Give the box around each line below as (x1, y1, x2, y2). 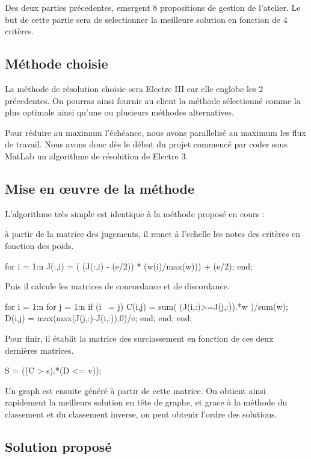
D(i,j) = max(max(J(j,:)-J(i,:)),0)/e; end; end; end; (5, 312, 192, 324)
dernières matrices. (5, 343, 74, 356)
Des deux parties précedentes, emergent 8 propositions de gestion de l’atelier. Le (5, 1, 301, 13)
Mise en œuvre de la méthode (5, 179, 195, 197)
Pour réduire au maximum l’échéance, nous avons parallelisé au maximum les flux (5, 126, 306, 138)
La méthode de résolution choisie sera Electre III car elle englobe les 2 (5, 82, 263, 94)
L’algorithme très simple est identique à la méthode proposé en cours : (5, 207, 265, 220)
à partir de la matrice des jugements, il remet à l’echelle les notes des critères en (5, 227, 300, 240)
